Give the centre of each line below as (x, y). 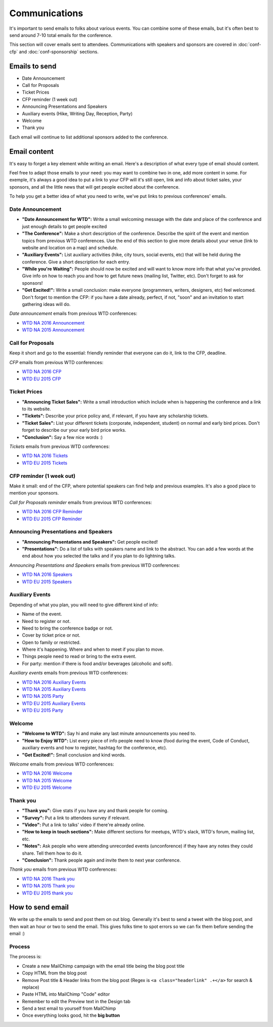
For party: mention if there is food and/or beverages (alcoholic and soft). (97, 663)
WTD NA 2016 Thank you (49, 879)
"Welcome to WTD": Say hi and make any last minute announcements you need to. (109, 734)
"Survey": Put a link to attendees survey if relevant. (76, 818)
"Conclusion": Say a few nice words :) (62, 437)
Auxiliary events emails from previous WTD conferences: (69, 673)
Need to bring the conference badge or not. (67, 628)
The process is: (26, 957)
